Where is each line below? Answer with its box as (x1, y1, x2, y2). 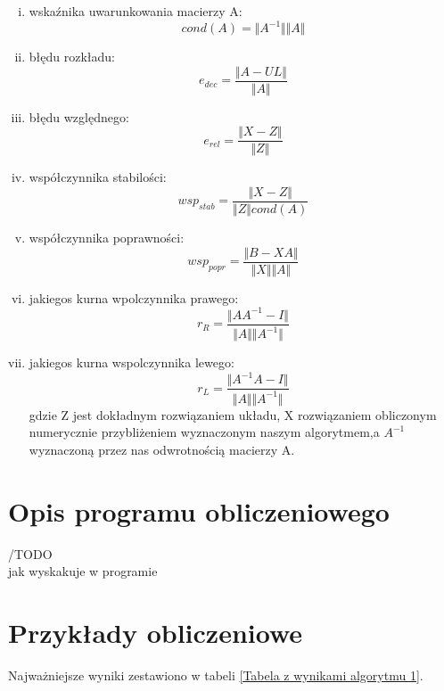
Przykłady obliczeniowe (8, 614, 303, 650)
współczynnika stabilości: (29, 168, 167, 186)
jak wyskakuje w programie (8, 562, 158, 580)
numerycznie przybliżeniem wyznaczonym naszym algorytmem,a (29, 423, 380, 441)
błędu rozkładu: (29, 47, 115, 66)
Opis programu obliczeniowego (8, 492, 390, 529)
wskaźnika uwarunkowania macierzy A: (29, 2, 243, 20)
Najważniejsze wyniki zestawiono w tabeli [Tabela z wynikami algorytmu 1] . (8, 665, 423, 684)
